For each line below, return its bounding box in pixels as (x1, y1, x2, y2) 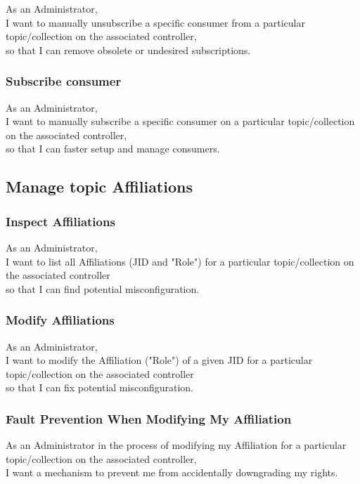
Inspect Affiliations (6, 212, 115, 230)
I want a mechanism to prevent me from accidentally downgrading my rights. (6, 465, 338, 480)
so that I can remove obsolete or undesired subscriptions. (6, 42, 251, 57)
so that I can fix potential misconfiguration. (6, 380, 193, 395)
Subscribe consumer (6, 72, 122, 90)
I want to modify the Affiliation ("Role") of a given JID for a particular (6, 353, 313, 367)
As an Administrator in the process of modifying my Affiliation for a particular (6, 438, 347, 452)
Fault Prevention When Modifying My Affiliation (6, 410, 292, 427)
